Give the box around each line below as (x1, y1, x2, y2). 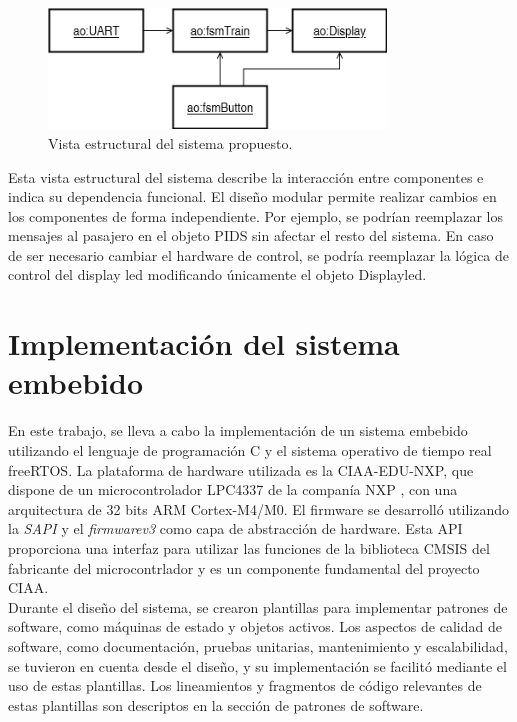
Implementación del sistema (8, 323, 400, 364)
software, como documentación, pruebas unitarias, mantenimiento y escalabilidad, (8, 635, 508, 656)
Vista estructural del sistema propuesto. (48, 132, 293, 153)
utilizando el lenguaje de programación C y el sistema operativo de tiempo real (8, 439, 492, 460)
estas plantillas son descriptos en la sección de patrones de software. (8, 694, 424, 715)
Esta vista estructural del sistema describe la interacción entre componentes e (8, 166, 484, 187)
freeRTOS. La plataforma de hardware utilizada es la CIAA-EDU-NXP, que (8, 459, 474, 480)
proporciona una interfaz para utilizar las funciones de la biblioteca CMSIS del (8, 537, 490, 558)
